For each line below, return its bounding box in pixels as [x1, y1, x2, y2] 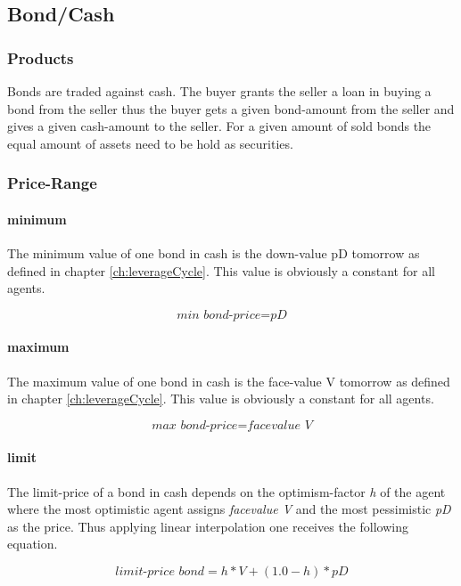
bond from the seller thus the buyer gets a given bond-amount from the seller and [7, 99, 455, 118]
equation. [7, 534, 58, 553]
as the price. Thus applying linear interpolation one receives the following [7, 517, 408, 535]
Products [7, 46, 74, 69]
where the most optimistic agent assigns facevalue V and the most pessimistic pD [7, 500, 451, 518]
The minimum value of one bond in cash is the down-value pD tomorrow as [7, 244, 420, 263]
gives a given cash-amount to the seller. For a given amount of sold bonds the [7, 117, 432, 135]
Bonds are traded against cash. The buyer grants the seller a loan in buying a [7, 82, 432, 100]
